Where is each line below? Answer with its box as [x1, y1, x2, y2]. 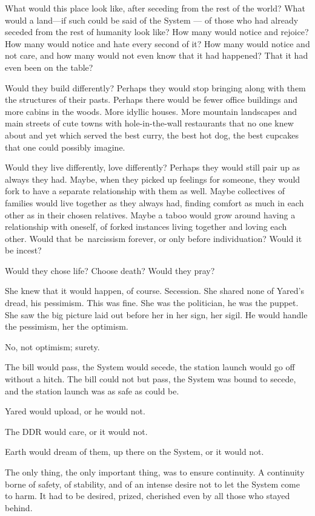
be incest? [5, 244, 42, 256]
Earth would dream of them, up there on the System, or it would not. [5, 445, 264, 458]
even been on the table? [5, 60, 93, 73]
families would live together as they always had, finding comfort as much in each [5, 196, 304, 209]
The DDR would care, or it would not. [5, 425, 148, 437]
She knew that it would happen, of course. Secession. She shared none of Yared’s [5, 284, 305, 297]
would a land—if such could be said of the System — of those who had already [5, 13, 299, 26]
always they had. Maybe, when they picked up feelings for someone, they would [5, 172, 300, 185]
